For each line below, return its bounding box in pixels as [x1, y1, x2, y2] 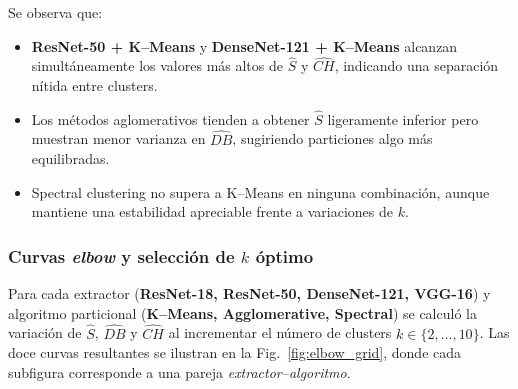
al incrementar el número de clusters [168, 322, 392, 343]
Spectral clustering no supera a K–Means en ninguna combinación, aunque [31, 181, 490, 202]
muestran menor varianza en [31, 128, 206, 149]
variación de [8, 322, 82, 343]
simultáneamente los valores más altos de [31, 55, 283, 76]
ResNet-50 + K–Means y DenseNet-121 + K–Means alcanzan [31, 35, 458, 56]
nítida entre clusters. [31, 75, 158, 95]
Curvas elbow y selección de [8, 243, 235, 268]
